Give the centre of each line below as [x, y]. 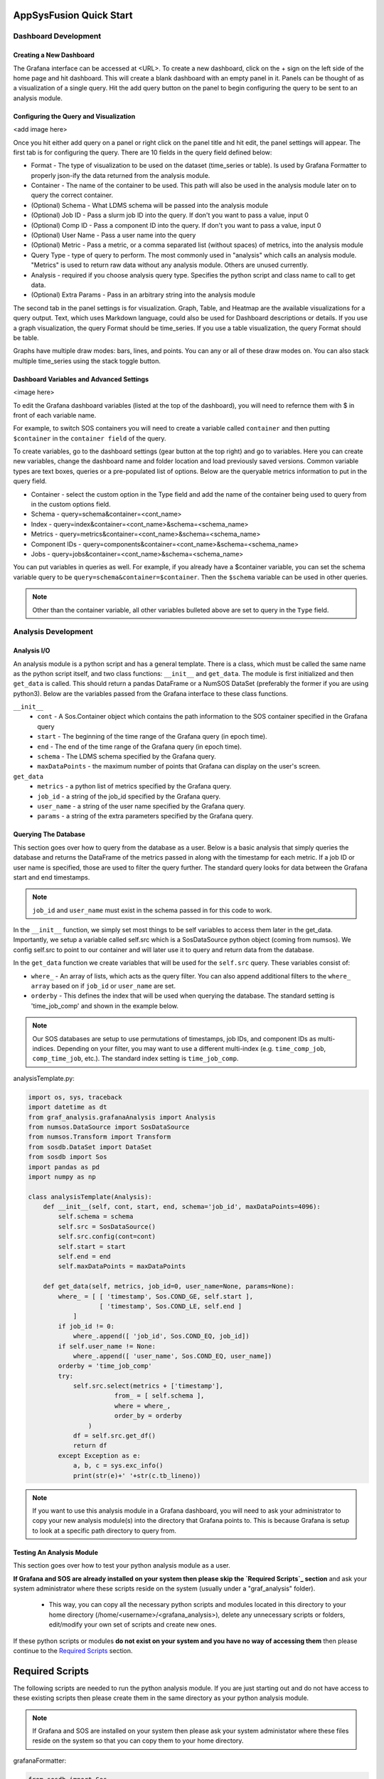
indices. [44, 1049]
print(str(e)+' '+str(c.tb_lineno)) [137, 1476]
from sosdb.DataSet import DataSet [90, 1147]
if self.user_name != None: [107, 1346]
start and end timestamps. [52, 877]
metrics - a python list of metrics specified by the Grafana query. [134, 786]
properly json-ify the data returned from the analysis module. [121, 175]
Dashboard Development [57, 36]
